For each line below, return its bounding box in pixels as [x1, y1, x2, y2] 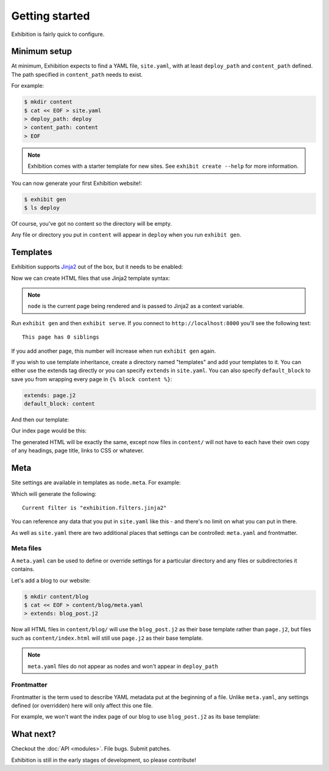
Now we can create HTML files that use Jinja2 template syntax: [11, 274, 171, 282]
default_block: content [24, 400, 96, 407]
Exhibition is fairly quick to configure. [11, 30, 105, 38]
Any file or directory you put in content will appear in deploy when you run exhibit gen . [11, 231, 242, 238]
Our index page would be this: [11, 427, 87, 434]
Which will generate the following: [11, 490, 97, 497]
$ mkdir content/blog [24, 593, 89, 600]
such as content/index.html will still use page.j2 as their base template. [11, 634, 203, 642]
